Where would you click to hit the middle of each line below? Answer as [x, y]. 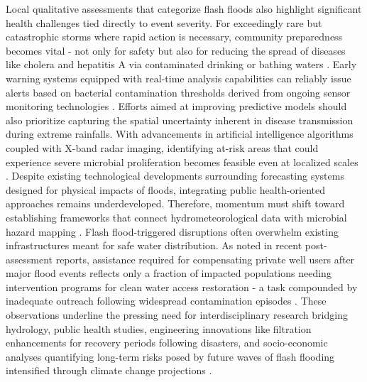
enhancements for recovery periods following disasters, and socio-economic [167, 343]
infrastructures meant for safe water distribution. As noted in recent [154, 245]
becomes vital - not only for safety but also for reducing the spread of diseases [176, 50]
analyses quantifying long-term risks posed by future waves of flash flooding [170, 356]
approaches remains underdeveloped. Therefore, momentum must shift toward [175, 203]
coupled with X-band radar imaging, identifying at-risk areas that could [162, 147]
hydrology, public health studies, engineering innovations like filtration [159, 328]
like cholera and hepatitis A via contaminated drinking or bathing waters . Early [181, 64]
